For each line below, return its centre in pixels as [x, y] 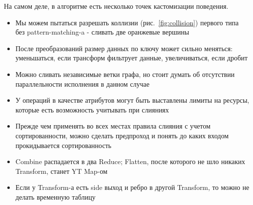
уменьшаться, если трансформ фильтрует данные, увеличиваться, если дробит [131, 58]
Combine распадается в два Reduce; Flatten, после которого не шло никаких [130, 161]
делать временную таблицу [55, 196]
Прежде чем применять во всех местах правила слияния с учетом [113, 126]
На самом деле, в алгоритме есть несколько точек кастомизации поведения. [116, 6]
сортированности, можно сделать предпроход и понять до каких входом [122, 135]
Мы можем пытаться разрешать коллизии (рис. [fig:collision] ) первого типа [127, 22]
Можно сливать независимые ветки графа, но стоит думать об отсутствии [125, 74]
